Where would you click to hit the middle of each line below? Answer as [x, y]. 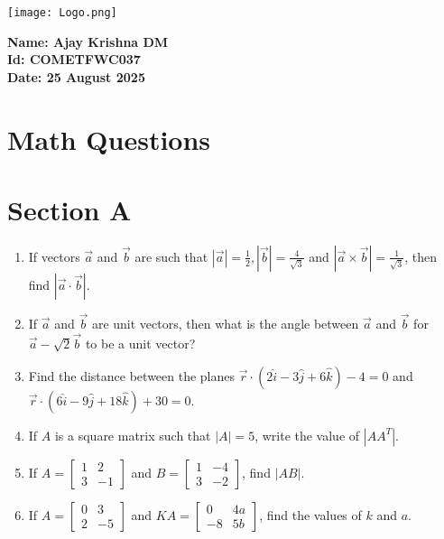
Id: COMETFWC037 [74, 59]
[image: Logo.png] [62, 13]
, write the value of [307, 435]
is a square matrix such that [133, 435]
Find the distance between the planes [132, 375]
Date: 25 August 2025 [76, 76]
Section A [69, 209]
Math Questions [109, 139]
